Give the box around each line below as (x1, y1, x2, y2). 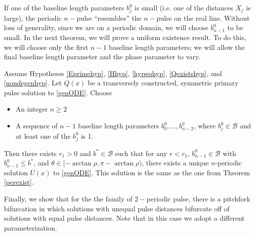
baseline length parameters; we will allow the (109, 41, 245, 52)
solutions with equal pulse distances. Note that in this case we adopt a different (4, 213, 245, 223)
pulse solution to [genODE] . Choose (4, 87, 112, 97)
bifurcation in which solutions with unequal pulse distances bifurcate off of (4, 203, 230, 213)
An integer (15, 104, 48, 114)
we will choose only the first (4, 41, 88, 52)
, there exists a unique (141, 157, 209, 168)
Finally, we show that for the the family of (4, 193, 132, 203)
